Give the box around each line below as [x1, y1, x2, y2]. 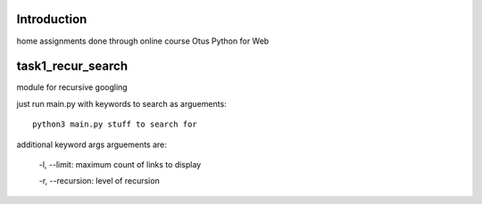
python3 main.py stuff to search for [32, 119, 198, 129]
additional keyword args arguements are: [16, 139, 167, 150]
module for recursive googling [16, 82, 129, 93]
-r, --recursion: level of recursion [38, 175, 160, 186]
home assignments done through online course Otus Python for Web [16, 36, 270, 46]
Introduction [16, 12, 87, 27]
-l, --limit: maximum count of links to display [38, 159, 202, 169]
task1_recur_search [16, 59, 129, 74]
